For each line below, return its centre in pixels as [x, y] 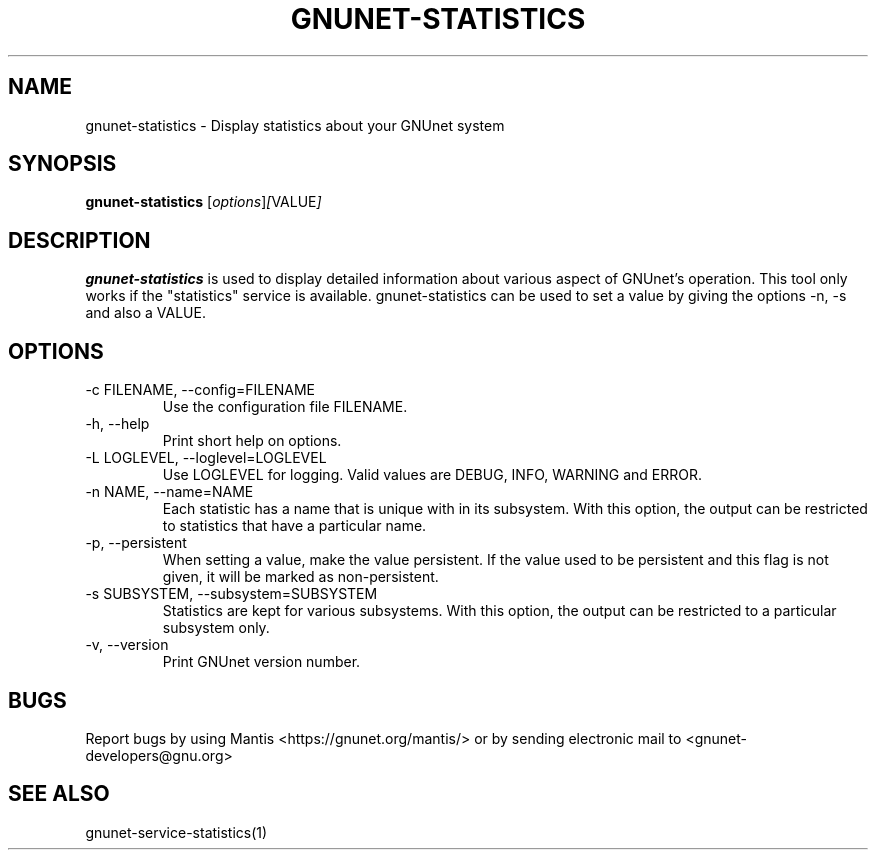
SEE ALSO [59, 794]
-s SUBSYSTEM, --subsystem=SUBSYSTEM [231, 594]
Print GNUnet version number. [261, 662]
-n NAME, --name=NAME [169, 492]
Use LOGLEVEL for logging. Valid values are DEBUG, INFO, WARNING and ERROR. [432, 475]
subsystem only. [216, 628]
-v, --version [127, 645]
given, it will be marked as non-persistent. [300, 577]
